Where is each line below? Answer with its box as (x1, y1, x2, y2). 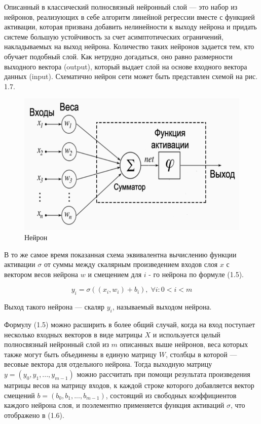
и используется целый (153, 329, 220, 339)
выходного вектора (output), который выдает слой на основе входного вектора (4, 61, 247, 71)
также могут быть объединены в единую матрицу (4, 349, 157, 359)
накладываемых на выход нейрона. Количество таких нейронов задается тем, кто (4, 41, 254, 52)
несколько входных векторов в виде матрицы (4, 329, 142, 339)
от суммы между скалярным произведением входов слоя (44, 259, 218, 269)
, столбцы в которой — (165, 349, 237, 359)
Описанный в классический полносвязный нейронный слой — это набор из (4, 2, 238, 12)
